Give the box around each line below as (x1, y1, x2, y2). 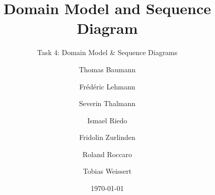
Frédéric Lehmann (79, 81, 135, 91)
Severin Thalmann (79, 98, 136, 109)
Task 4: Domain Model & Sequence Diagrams (37, 47, 178, 58)
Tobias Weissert (83, 166, 132, 176)
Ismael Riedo (87, 115, 127, 125)
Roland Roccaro (82, 149, 132, 159)
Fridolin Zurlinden (79, 132, 135, 142)
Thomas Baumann (79, 64, 136, 74)
